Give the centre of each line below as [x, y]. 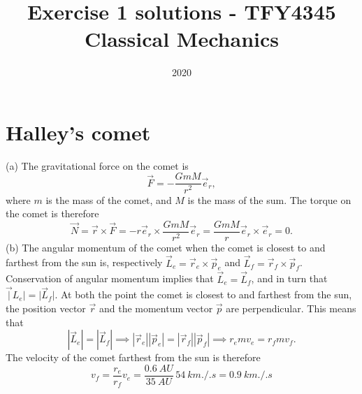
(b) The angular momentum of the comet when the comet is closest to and [166, 247]
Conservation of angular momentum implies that [110, 278]
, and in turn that [289, 278]
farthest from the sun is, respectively [84, 262]
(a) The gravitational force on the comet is [97, 165]
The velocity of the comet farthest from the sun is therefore [133, 357]
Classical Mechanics [182, 39]
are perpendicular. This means [291, 308]
